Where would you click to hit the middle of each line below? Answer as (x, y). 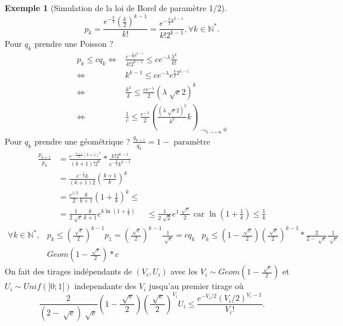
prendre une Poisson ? (74, 44)
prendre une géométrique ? (82, 141)
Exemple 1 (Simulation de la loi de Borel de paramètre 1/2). (116, 8)
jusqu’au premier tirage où (196, 286)
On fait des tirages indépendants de (68, 271)
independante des (105, 286)
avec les (184, 271)
